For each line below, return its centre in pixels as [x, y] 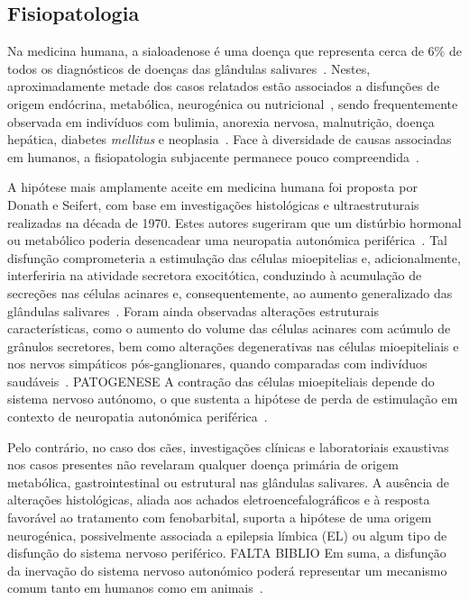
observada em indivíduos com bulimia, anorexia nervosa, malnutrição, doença [221, 121]
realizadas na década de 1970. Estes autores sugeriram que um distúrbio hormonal [234, 222]
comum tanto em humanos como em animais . [135, 588]
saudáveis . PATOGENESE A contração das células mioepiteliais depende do [221, 381]
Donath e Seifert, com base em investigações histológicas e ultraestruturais [213, 204]
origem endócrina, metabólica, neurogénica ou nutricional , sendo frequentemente [233, 103]
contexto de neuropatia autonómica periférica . [138, 417]
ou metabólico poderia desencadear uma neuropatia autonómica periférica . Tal [227, 240]
